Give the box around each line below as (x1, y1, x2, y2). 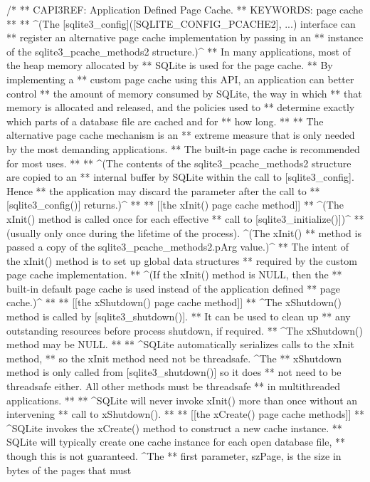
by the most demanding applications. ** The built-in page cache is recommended (6, 141, 360, 156)
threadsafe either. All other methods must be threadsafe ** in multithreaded (6, 379, 341, 394)
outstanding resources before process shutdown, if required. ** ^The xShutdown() (6, 323, 363, 337)
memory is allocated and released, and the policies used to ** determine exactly (6, 100, 355, 115)
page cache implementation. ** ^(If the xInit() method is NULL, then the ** (6, 267, 342, 282)
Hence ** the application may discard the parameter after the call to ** (6, 183, 320, 198)
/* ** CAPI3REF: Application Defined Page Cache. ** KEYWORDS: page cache (6, 2, 364, 16)
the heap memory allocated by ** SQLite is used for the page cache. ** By (6, 58, 333, 73)
